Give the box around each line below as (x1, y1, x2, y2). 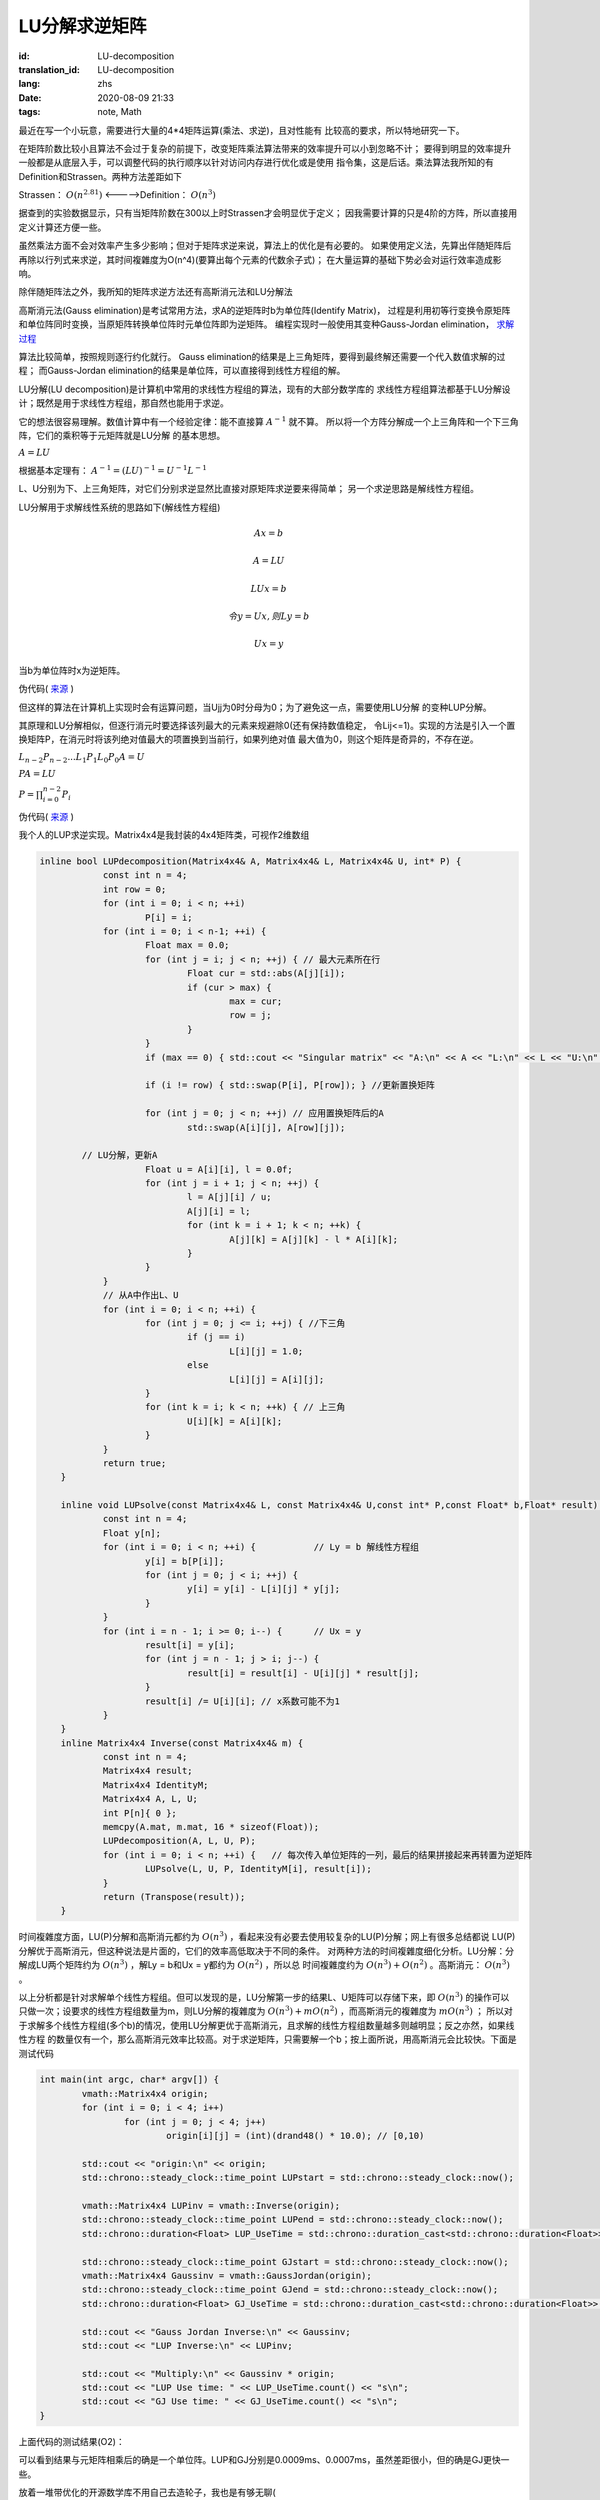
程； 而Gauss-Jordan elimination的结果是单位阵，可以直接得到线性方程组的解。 (18, 365, 346, 377)
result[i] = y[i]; (145, 1639, 235, 1650)
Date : (18, 91, 42, 104)
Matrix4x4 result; (102, 1765, 194, 1777)
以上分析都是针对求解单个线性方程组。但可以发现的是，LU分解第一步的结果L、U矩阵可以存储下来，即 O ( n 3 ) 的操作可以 (18, 1990, 510, 2003)
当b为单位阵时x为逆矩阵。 (18, 664, 126, 676)
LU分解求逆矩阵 (18, 15, 147, 37)
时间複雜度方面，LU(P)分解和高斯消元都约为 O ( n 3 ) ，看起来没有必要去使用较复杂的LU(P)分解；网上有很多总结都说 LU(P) (18, 1930, 516, 1943)
